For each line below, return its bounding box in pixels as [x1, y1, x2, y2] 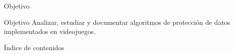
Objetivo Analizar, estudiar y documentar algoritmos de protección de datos [4, 17, 231, 27]
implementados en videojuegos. [4, 26, 96, 36]
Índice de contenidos [4, 42, 64, 52]
